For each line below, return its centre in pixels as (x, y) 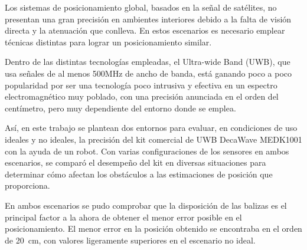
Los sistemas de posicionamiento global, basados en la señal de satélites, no (141, 7)
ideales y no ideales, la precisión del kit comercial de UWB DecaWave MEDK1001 (153, 139)
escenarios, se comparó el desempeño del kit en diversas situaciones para (135, 162)
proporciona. (27, 185)
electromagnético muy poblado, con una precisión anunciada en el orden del (142, 96)
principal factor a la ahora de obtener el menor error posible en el (123, 217)
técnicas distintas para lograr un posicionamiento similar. (108, 42)
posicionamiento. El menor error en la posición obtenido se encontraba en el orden (153, 228)
